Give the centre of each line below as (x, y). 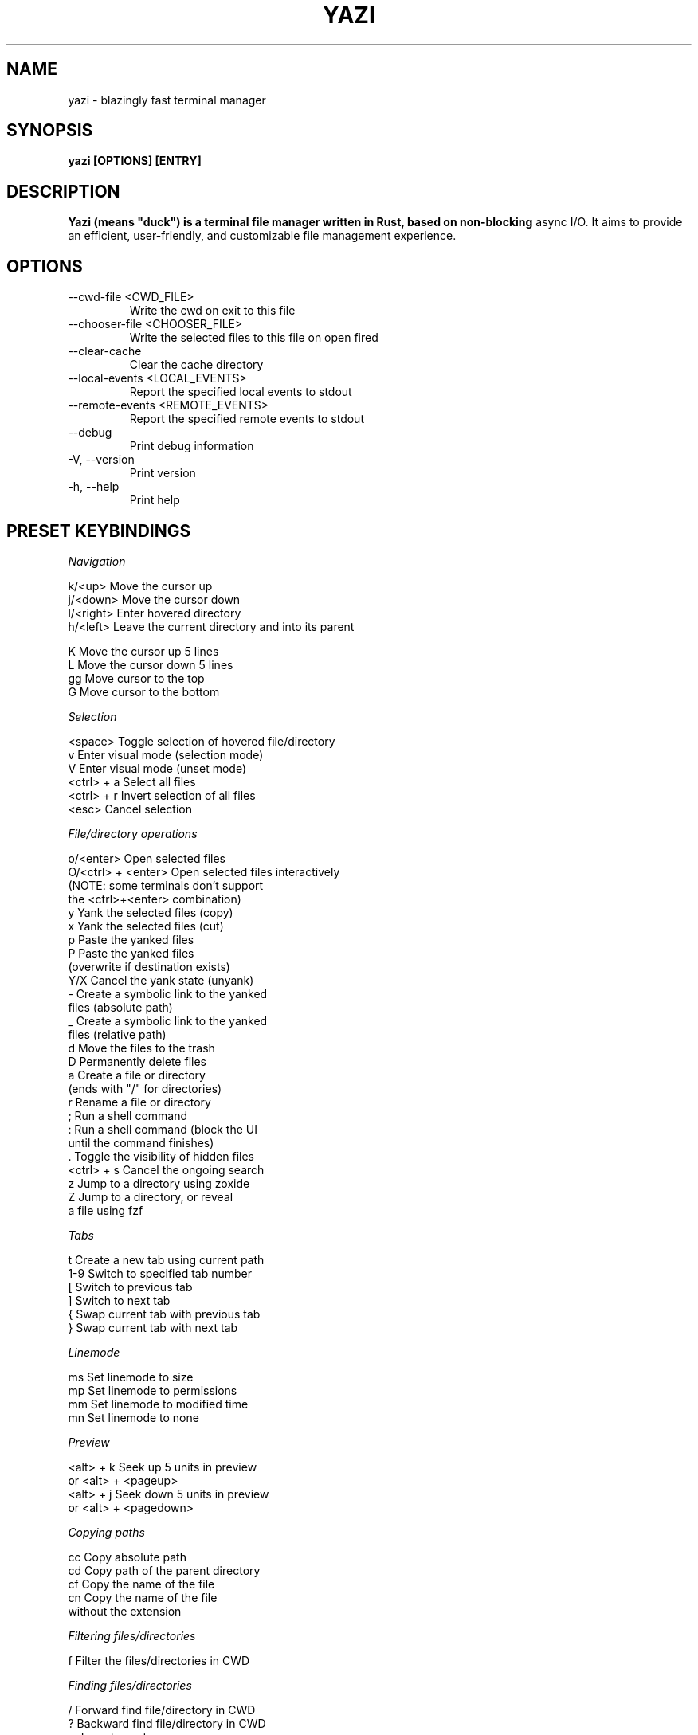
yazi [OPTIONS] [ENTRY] (135, 161)
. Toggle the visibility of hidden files (161, 1156)
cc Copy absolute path (127, 1557)
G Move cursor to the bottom (144, 691)
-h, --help (94, 487)
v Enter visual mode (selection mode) (166, 754)
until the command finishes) (141, 1142)
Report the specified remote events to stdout (247, 419)
